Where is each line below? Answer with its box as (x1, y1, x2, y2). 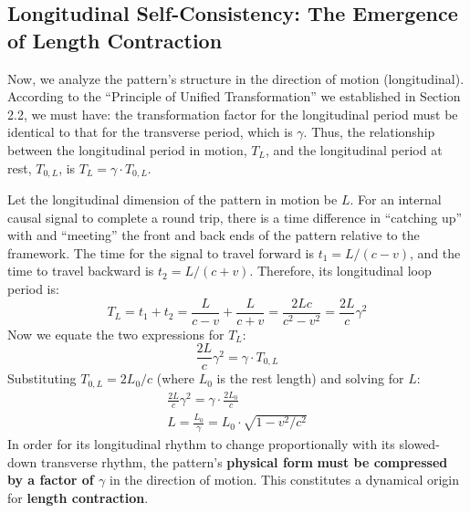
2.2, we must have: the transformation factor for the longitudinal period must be (7, 104, 458, 123)
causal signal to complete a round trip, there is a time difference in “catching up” (7, 207, 463, 226)
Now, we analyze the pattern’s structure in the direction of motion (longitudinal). (7, 68, 465, 88)
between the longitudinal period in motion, (7, 140, 247, 159)
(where (156, 369, 195, 388)
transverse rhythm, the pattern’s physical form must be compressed (40, 452, 448, 471)
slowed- (399, 434, 440, 453)
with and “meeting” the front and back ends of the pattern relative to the (7, 225, 420, 245)
